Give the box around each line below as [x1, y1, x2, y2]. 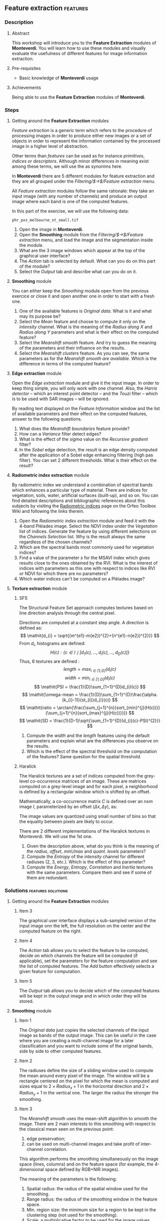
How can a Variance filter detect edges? [19, 431, 102, 436]
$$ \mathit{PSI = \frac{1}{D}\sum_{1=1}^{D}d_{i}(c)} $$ [34, 684, 146, 690]
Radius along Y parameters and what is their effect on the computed [19, 329, 159, 335]
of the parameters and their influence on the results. [19, 345, 125, 351]
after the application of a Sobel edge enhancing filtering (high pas [19, 452, 154, 458]
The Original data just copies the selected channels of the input [19, 1027, 149, 1033]
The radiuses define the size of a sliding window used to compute [19, 1068, 154, 1074]
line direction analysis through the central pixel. [19, 610, 116, 616]
